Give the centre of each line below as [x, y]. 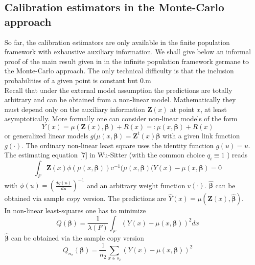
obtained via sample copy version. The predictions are [85, 198]
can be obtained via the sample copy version [78, 237]
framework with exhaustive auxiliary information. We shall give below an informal [128, 52]
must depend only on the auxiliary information [75, 109]
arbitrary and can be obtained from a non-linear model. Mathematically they [120, 99]
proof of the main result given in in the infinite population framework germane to [127, 61]
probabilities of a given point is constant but [71, 80]
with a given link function [201, 135]
